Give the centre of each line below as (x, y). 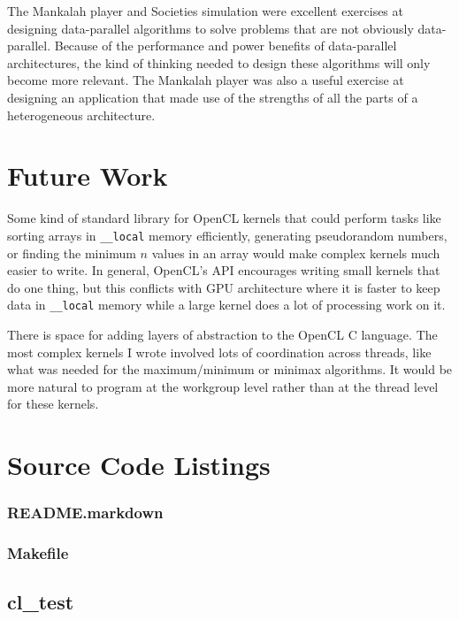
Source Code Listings (139, 465)
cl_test (41, 602)
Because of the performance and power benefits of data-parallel (226, 46)
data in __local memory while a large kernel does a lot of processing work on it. (226, 305)
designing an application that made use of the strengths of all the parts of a (213, 97)
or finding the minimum (72, 253)
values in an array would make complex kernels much (296, 253)
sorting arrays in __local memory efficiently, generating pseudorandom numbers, (227, 235)
